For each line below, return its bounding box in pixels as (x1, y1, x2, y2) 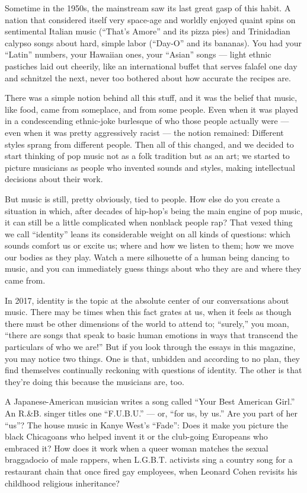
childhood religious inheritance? (5, 476, 120, 489)
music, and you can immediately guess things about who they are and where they (5, 262, 302, 275)
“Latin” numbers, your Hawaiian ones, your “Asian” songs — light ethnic (5, 48, 271, 61)
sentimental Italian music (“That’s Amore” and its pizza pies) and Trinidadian (5, 25, 290, 37)
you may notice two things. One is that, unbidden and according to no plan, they (5, 352, 300, 364)
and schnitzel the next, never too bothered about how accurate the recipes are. (5, 71, 291, 84)
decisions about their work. (5, 173, 103, 185)
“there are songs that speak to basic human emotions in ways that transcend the (5, 329, 298, 341)
